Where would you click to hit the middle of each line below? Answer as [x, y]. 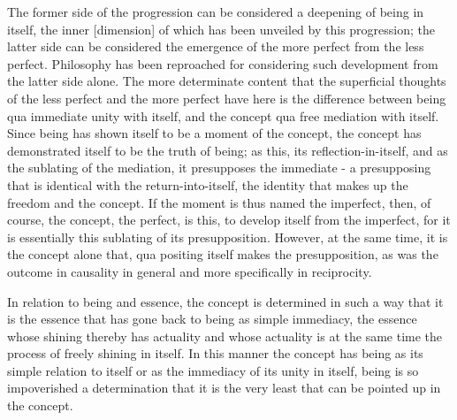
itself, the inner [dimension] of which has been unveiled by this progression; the [221, 29]
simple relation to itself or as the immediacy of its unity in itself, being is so [213, 370]
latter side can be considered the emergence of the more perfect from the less [216, 46]
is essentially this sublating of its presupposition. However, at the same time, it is [228, 237]
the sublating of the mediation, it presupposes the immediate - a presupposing [219, 168]
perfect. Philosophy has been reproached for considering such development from [223, 63]
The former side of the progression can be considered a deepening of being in [216, 11]
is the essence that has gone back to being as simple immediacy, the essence [212, 319]
